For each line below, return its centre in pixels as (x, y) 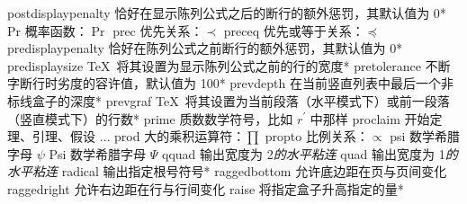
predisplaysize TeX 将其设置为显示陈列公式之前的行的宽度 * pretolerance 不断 (229, 65)
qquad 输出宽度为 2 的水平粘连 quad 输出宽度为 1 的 (310, 153)
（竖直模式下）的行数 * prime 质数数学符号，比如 (150, 118)
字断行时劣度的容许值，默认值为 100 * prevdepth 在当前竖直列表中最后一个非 (230, 83)
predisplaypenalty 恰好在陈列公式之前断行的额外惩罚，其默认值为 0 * (205, 48)
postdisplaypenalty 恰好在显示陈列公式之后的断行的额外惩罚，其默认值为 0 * (227, 13)
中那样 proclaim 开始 (370, 118)
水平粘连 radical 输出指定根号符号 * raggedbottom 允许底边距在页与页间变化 (227, 171)
